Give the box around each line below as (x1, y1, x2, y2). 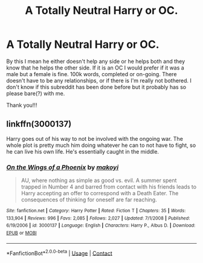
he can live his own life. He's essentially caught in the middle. (6, 148, 159, 155)
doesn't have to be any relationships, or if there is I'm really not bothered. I (6, 77, 192, 84)
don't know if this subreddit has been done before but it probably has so (6, 83, 186, 91)
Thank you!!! (6, 101, 37, 109)
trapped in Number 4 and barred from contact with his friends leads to (21, 183, 197, 190)
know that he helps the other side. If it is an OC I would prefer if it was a (6, 64, 184, 71)
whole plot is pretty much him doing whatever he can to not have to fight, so (6, 141, 196, 149)
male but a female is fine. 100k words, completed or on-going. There (6, 70, 177, 77)
